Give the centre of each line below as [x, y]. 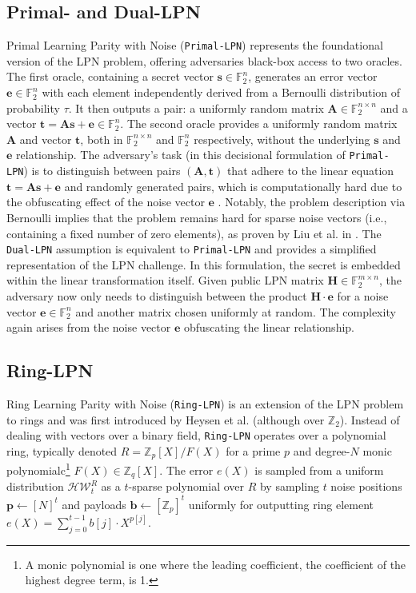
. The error [186, 470]
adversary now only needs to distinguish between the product [157, 295]
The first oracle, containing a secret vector [110, 76]
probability [33, 107]
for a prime [253, 450]
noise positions [366, 486]
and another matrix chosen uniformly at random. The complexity [236, 311]
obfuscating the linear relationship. [269, 327]
